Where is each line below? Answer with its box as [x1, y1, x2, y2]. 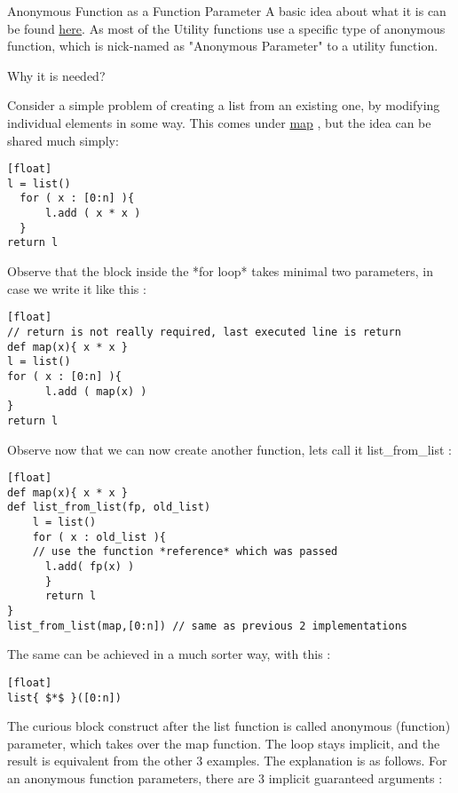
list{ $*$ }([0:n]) [7, 691, 122, 704]
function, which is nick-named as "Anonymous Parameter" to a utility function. [7, 36, 438, 55]
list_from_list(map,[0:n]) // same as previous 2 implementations [7, 619, 408, 632]
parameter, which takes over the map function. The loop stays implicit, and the [7, 734, 440, 752]
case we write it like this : [7, 279, 146, 297]
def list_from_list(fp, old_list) [7, 501, 211, 514]
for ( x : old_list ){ [32, 530, 166, 543]
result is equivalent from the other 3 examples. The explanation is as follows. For [7, 751, 447, 770]
